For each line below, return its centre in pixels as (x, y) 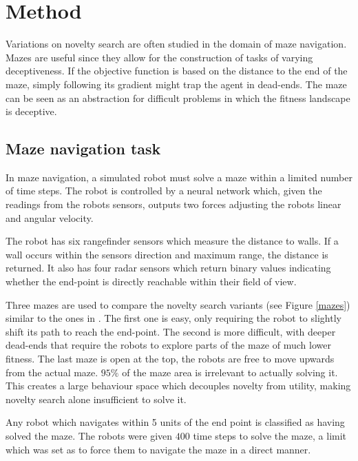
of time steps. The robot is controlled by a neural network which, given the (164, 191)
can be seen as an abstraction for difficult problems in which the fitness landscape (178, 98)
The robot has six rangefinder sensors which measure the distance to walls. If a (172, 241)
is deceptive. (31, 111)
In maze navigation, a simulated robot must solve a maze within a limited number (179, 177)
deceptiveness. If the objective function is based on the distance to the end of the (177, 71)
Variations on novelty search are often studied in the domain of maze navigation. (176, 44)
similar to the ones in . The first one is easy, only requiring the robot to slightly (173, 318)
